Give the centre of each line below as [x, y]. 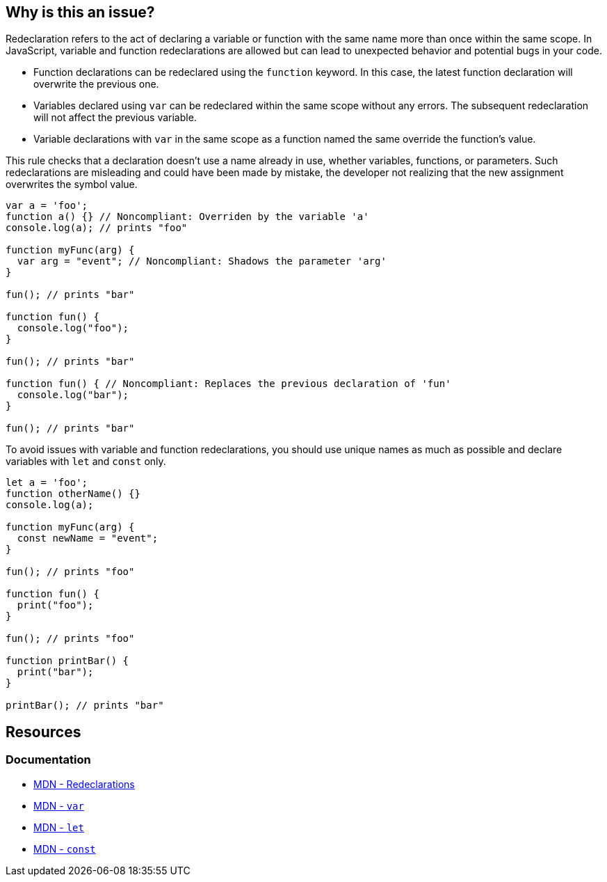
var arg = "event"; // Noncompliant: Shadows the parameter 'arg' [202, 261]
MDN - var [59, 805]
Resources [43, 732]
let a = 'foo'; [47, 483]
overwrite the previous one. [96, 84]
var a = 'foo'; [47, 206]
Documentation [48, 760]
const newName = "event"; [88, 538]
